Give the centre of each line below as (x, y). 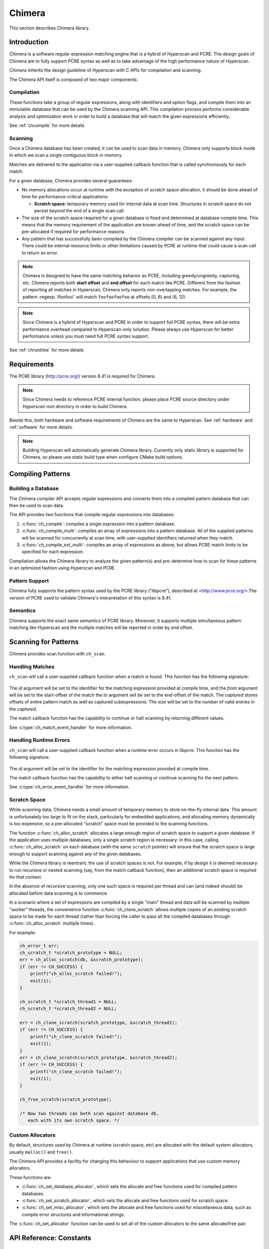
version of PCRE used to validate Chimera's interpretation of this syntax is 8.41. (90, 598)
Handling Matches (32, 666)
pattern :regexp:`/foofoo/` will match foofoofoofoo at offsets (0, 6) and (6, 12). (105, 297)
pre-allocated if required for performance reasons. (73, 232)
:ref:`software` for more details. (41, 427)
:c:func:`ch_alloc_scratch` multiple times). (52, 923)
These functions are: (30, 1177)
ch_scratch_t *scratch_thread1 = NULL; (68, 1001)
